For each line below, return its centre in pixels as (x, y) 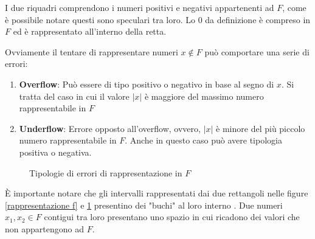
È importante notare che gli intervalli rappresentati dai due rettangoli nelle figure (157, 193)
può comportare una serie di (257, 51)
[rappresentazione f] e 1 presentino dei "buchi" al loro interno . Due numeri (144, 205)
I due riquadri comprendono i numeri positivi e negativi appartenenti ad (140, 7)
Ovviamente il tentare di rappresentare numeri (92, 51)
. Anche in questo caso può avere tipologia (203, 140)
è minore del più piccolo (261, 128)
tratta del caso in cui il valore (74, 96)
